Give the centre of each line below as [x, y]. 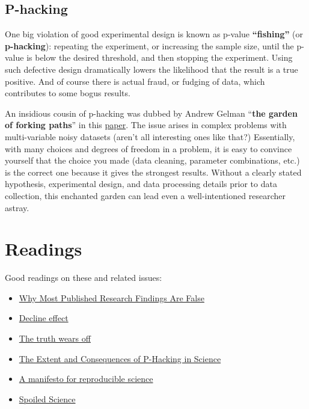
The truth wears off [55, 338]
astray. [17, 207]
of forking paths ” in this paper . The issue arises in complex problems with [146, 125]
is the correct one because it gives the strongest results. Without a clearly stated [153, 172]
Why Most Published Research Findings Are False [112, 297]
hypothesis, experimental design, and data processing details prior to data [141, 184]
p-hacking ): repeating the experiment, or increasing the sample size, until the [149, 45]
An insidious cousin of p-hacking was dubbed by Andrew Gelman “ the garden [151, 113]
